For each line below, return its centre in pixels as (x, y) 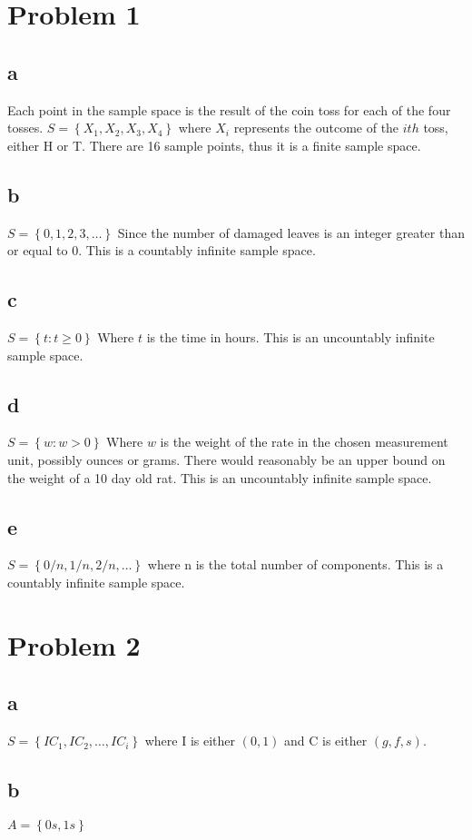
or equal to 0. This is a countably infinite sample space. (162, 250)
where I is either (190, 741)
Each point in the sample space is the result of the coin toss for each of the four (229, 109)
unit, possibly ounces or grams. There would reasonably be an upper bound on (226, 459)
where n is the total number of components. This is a (295, 564)
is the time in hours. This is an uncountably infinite (290, 336)
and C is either (326, 741)
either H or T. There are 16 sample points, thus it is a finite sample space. (214, 145)
